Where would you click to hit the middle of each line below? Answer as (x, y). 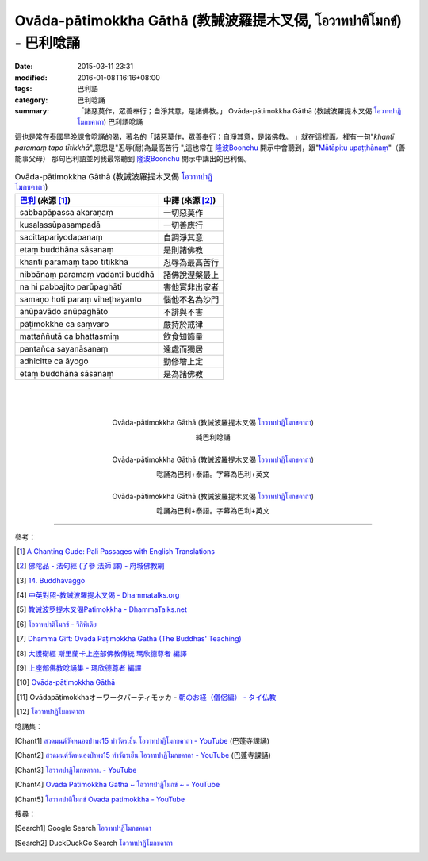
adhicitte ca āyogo (54, 361)
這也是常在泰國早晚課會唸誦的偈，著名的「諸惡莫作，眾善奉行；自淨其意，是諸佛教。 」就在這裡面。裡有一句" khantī (204, 136)
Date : (24, 67)
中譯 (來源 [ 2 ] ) (189, 201)
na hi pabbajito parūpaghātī (71, 287)
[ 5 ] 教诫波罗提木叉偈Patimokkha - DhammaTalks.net (102, 609)
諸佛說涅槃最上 (191, 275)
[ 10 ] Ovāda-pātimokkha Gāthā (66, 682)
